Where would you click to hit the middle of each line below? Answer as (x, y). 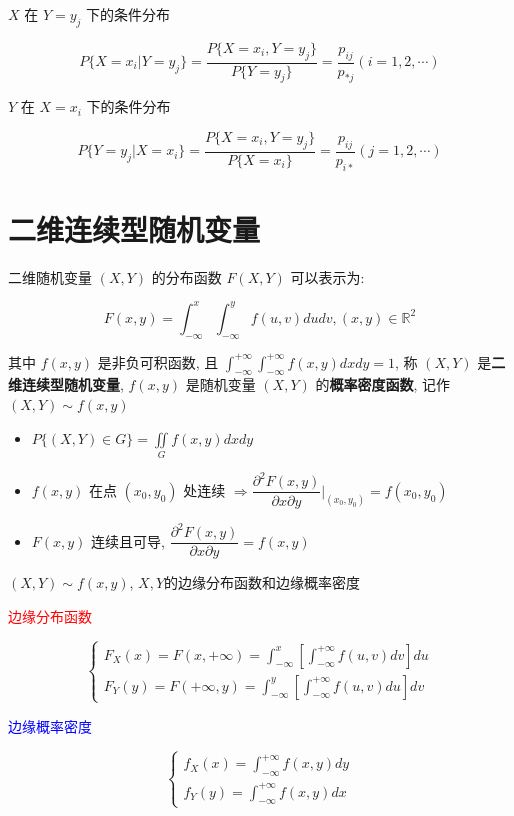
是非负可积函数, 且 (158, 361)
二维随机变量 (50, 276)
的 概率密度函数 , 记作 (383, 384)
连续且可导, (128, 540)
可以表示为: (327, 276)
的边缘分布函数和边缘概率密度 (262, 582)
